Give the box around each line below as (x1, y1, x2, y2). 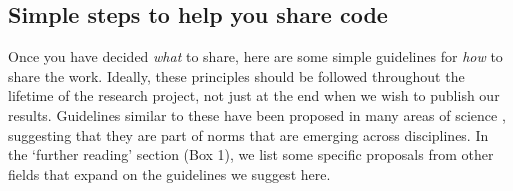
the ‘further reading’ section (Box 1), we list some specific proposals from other (8, 144, 494, 165)
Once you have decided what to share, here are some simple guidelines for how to (8, 46, 503, 67)
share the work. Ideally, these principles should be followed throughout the (8, 65, 465, 86)
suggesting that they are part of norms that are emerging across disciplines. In (8, 124, 489, 145)
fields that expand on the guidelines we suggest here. (8, 163, 331, 184)
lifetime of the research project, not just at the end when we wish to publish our (8, 85, 500, 106)
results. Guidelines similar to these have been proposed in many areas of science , (8, 104, 506, 125)
